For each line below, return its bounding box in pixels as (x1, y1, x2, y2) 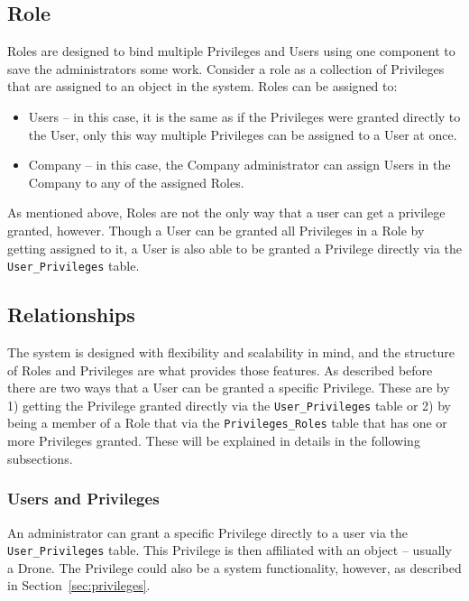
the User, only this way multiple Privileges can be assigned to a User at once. (28, 125, 457, 143)
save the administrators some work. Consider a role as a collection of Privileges (7, 59, 445, 78)
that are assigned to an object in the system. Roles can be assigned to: (7, 77, 398, 96)
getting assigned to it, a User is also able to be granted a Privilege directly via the (7, 238, 462, 257)
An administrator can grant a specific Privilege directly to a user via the (7, 522, 408, 541)
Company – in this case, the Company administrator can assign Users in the (28, 155, 451, 174)
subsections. (7, 448, 73, 467)
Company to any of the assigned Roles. (28, 172, 244, 191)
